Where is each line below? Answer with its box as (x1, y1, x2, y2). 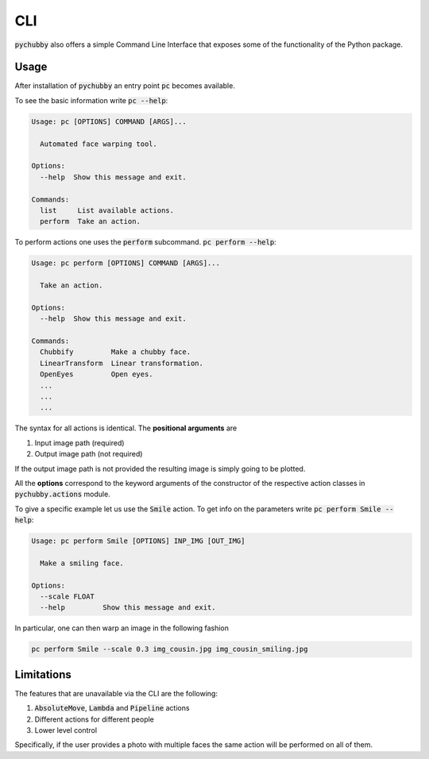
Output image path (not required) (34, 449, 143, 459)
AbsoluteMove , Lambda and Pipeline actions (34, 703, 190, 713)
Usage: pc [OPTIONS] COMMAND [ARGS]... (31, 117, 187, 126)
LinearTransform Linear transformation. (40, 358, 204, 368)
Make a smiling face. (40, 558, 125, 568)
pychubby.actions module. (14, 489, 110, 499)
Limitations (14, 668, 71, 681)
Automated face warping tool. (40, 139, 158, 148)
